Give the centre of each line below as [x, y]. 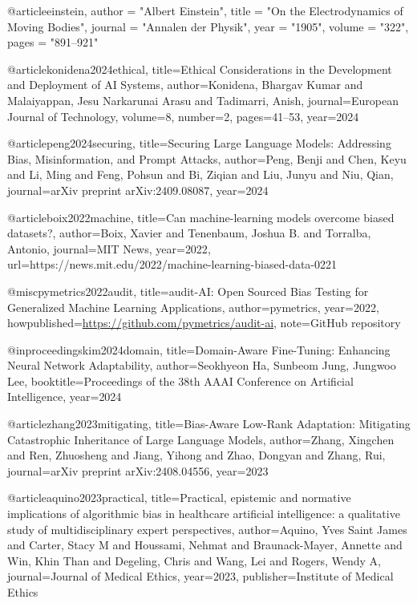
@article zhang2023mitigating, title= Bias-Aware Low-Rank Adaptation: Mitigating [209, 424]
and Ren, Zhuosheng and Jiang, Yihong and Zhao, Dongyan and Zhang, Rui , [196, 455]
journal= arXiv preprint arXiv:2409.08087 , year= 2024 [138, 190]
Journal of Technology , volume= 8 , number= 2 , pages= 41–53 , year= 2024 [183, 116]
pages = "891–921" [53, 42]
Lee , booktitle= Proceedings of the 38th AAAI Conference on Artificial [180, 380]
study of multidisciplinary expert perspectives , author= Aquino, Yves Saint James [207, 529]
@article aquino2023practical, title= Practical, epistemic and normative [179, 498]
